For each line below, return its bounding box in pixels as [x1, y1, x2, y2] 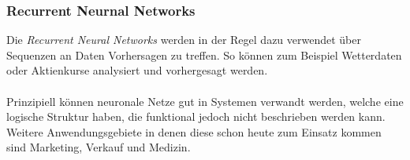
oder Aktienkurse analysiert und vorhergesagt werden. [6, 62, 268, 78]
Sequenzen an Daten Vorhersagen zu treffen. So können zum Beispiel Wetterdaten [6, 46, 402, 63]
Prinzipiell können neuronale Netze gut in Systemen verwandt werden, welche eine [6, 93, 404, 109]
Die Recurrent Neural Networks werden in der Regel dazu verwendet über [6, 31, 361, 48]
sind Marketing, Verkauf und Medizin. [6, 139, 191, 155]
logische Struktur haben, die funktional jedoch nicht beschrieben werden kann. [6, 108, 386, 125]
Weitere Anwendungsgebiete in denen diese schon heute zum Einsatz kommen [6, 123, 382, 140]
